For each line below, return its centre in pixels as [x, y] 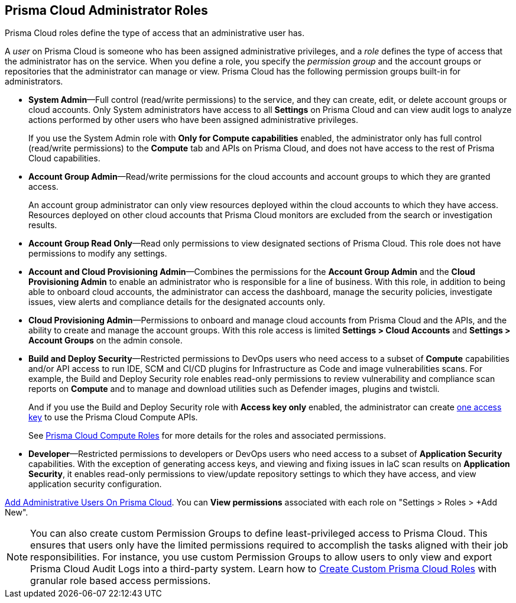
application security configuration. [95, 484]
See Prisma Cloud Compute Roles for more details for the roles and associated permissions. [207, 436]
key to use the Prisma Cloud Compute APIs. [113, 417]
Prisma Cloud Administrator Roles [106, 10]
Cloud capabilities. [64, 158]
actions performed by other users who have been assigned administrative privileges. [194, 120]
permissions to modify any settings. [98, 254]
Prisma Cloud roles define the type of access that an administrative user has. [155, 33]
